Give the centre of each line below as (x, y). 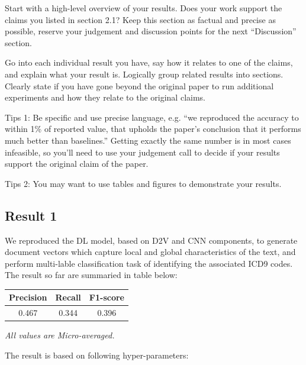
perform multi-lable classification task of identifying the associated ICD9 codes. (149, 263)
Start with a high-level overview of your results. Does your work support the (144, 8)
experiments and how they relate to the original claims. (105, 97)
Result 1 (31, 215)
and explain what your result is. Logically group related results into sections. (144, 74)
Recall (68, 297)
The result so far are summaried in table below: (91, 275)
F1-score (107, 297)
